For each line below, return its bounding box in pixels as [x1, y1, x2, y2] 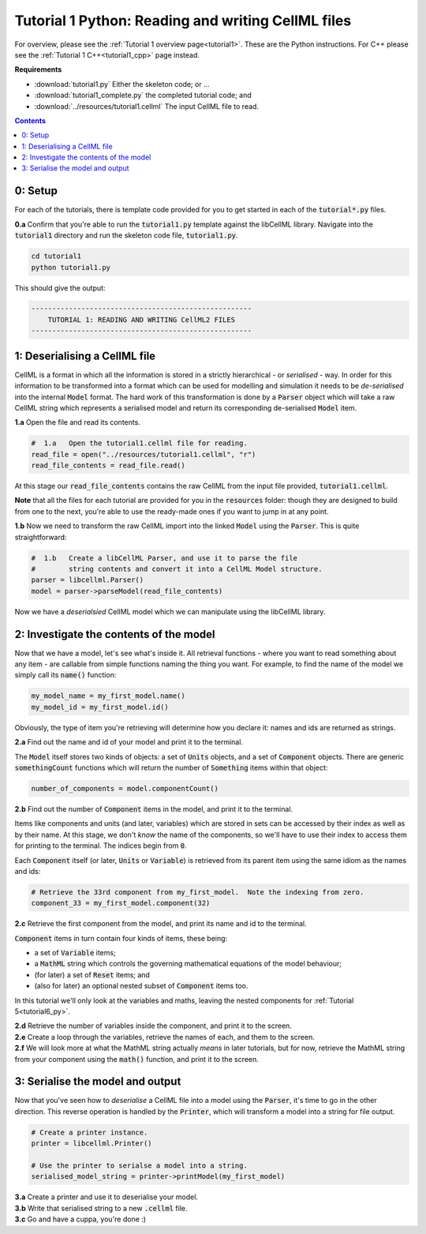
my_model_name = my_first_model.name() [31, 692, 185, 700]
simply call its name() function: [14, 670, 117, 680]
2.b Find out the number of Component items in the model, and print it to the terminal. [14, 804, 293, 813]
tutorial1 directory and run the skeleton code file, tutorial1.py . [14, 231, 238, 240]
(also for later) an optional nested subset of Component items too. [34, 981, 248, 991]
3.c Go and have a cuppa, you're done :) [14, 1214, 146, 1224]
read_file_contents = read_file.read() [31, 461, 185, 470]
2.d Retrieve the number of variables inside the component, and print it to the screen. [14, 1021, 292, 1030]
